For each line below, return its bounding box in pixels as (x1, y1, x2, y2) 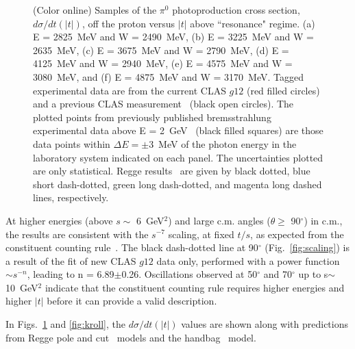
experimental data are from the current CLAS (33, 83, 226, 97)
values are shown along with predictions (181, 317, 349, 331)
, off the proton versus (82, 16, 175, 30)
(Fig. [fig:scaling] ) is (265, 240, 350, 255)
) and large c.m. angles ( (168, 213, 271, 227)
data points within (33, 136, 110, 151)
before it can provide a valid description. (47, 294, 217, 308)
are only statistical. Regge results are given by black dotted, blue (33, 164, 310, 178)
